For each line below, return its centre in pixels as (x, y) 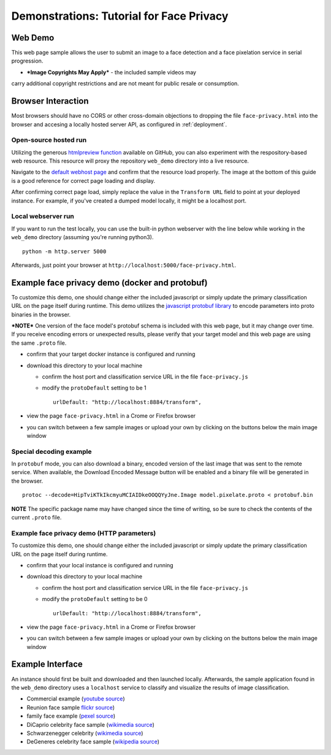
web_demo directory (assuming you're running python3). (82, 237)
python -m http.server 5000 (64, 251)
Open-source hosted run (49, 140)
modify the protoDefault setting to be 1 (94, 388)
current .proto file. (36, 518)
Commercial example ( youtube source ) (76, 699)
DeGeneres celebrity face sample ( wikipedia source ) (93, 742)
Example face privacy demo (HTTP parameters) (84, 533)
